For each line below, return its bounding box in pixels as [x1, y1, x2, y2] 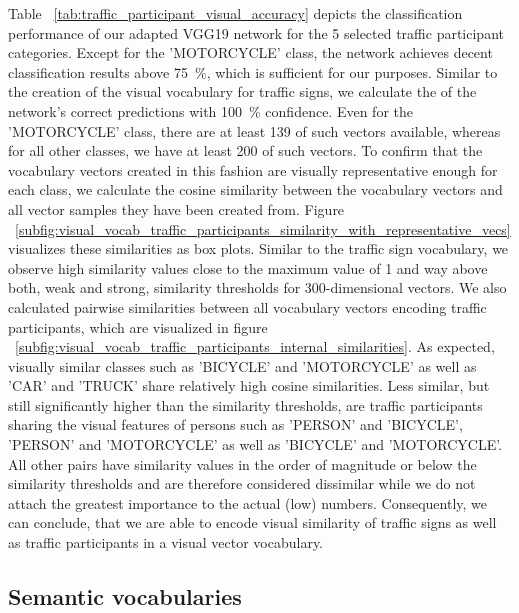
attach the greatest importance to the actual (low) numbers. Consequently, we [8, 492, 488, 513]
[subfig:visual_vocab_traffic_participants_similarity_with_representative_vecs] [15, 218, 511, 239]
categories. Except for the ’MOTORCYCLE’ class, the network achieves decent [8, 42, 493, 63]
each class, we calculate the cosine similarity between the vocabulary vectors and [8, 179, 503, 200]
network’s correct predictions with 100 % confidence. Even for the [8, 100, 413, 121]
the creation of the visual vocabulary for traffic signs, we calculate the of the [8, 81, 477, 102]
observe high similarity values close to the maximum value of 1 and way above [8, 257, 488, 278]
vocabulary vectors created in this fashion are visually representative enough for [8, 159, 498, 180]
